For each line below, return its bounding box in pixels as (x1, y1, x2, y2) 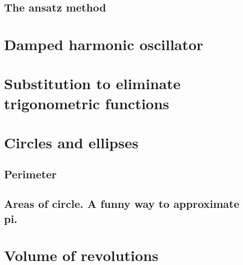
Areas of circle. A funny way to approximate (4, 196, 239, 211)
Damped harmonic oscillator (4, 34, 203, 54)
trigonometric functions (4, 93, 169, 113)
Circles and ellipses (4, 132, 138, 152)
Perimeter (4, 166, 57, 182)
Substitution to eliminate (4, 73, 180, 94)
